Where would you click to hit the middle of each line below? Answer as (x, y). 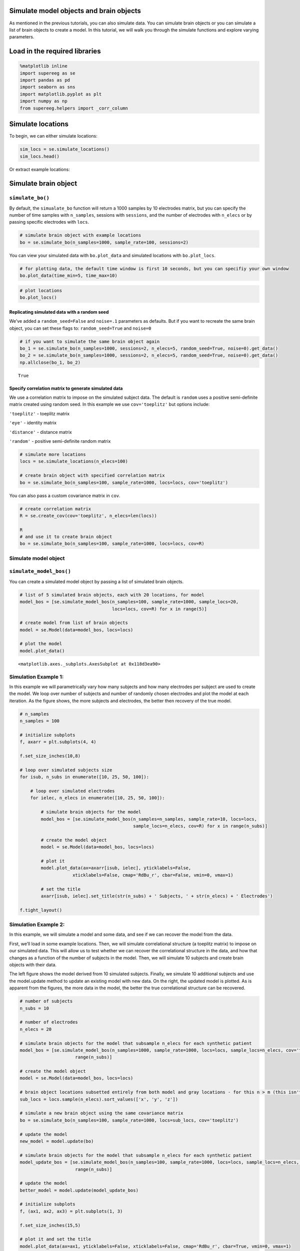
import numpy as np (43, 101)
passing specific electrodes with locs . (49, 222)
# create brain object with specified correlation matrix (92, 476)
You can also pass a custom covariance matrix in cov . (65, 495)
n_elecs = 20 (36, 1029)
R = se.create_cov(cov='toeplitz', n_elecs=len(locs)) (88, 516)
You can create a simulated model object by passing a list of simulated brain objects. (96, 581)
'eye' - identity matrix (33, 423)
